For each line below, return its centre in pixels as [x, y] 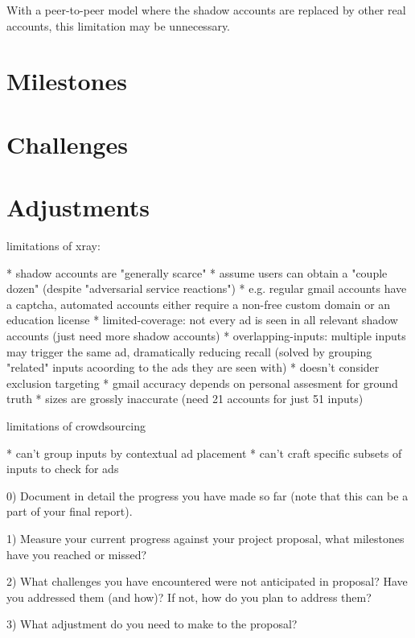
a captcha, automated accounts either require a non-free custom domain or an [199, 304]
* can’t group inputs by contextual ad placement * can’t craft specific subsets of [204, 453]
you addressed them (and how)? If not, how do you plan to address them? [189, 597]
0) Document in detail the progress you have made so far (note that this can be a [207, 495]
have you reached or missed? [77, 554]
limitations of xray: [53, 246]
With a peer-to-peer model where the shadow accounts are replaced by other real [206, 10]
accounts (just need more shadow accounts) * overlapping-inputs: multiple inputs [206, 336]
